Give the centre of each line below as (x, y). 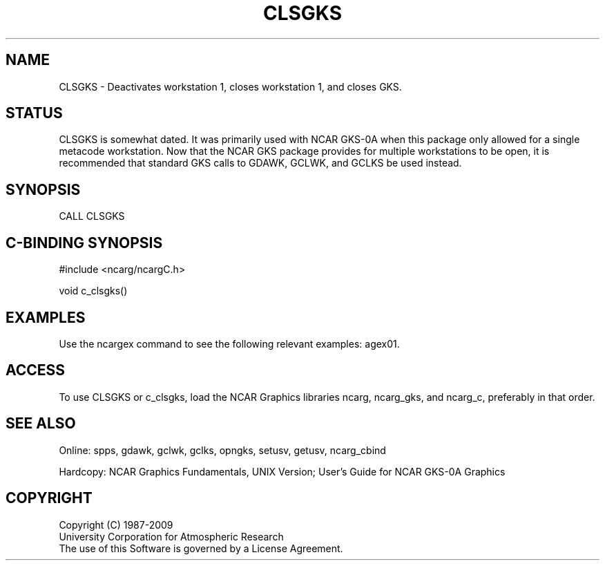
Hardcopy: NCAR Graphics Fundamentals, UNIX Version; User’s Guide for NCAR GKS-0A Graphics (282, 471)
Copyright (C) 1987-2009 (116, 525)
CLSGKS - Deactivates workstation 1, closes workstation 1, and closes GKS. (230, 86)
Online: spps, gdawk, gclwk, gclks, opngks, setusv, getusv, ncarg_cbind (222, 450)
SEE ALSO (41, 424)
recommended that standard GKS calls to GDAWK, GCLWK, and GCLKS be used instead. (260, 163)
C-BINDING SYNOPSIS (84, 243)
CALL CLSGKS (92, 216)
